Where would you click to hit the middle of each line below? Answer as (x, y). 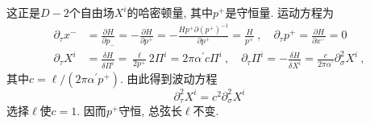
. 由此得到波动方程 (169, 79)
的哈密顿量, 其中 (170, 12)
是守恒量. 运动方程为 (280, 12)
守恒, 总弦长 (150, 111)
